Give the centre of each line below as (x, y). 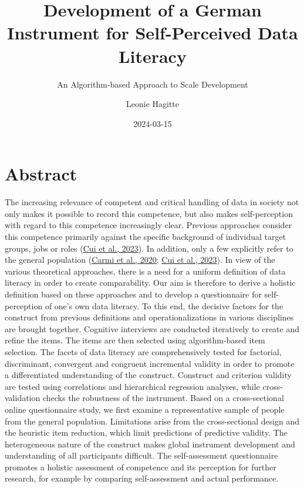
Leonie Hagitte (153, 104)
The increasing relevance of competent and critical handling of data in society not (152, 202)
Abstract (41, 174)
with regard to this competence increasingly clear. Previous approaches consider (148, 225)
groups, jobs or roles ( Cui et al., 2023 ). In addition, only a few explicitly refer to (149, 248)
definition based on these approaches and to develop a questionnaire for (133, 294)
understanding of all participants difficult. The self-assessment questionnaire (141, 455)
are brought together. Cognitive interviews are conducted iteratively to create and (152, 328)
